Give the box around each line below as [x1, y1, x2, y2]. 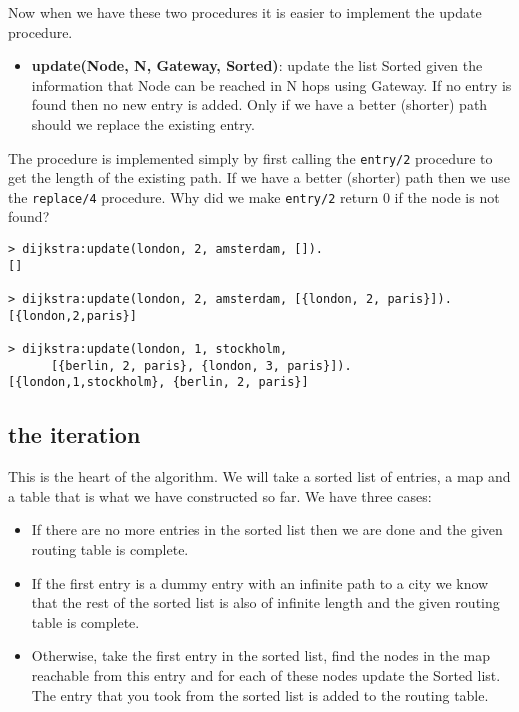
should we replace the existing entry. [31, 113, 255, 134]
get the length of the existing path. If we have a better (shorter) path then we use [8, 167, 510, 188]
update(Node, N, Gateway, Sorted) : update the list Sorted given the [31, 55, 483, 76]
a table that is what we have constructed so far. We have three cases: [8, 485, 432, 506]
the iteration [8, 419, 141, 450]
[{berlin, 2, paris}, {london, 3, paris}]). [50, 358, 352, 373]
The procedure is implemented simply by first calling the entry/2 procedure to [8, 147, 493, 168]
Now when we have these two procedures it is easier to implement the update [8, 2, 482, 22]
